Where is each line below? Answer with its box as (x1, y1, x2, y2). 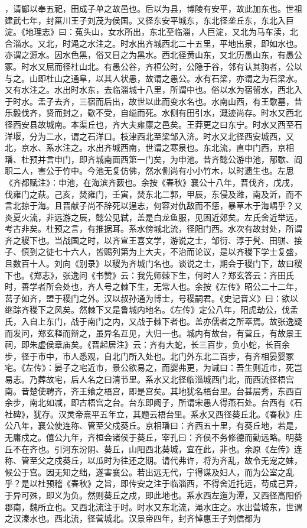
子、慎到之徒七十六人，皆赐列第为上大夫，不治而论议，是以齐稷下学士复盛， (5, 245, 302, 258)
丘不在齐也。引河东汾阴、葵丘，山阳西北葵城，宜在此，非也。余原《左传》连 (5, 442, 302, 455)
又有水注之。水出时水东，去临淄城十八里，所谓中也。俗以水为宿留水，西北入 (5, 83, 302, 96)
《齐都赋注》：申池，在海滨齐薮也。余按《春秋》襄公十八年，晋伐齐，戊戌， (5, 176, 298, 188)
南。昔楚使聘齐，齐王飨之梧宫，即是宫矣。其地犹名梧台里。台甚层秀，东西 (5, 384, 294, 397)
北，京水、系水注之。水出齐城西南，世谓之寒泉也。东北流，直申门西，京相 (5, 141, 294, 154)
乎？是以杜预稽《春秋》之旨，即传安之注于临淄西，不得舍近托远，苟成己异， (5, 477, 302, 490)
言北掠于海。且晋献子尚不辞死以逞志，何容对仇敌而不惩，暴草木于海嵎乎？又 (5, 199, 302, 212)
